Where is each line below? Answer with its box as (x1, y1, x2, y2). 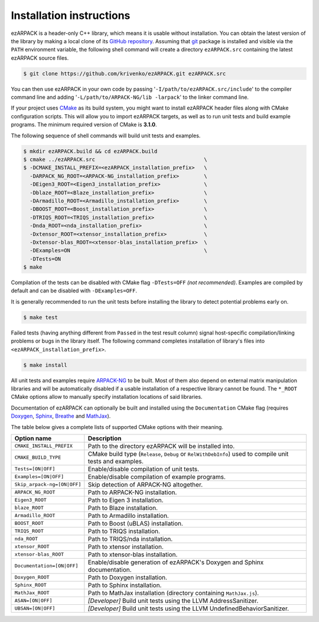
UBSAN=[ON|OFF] (14, 605, 56, 612)
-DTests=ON (30, 255, 61, 262)
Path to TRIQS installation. (87, 527, 161, 535)
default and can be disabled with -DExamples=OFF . (11, 287, 138, 294)
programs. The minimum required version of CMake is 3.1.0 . (11, 121, 157, 128)
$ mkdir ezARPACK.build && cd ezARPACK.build (23, 148, 158, 154)
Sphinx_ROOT (14, 582, 47, 588)
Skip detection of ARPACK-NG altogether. (87, 480, 203, 488)
